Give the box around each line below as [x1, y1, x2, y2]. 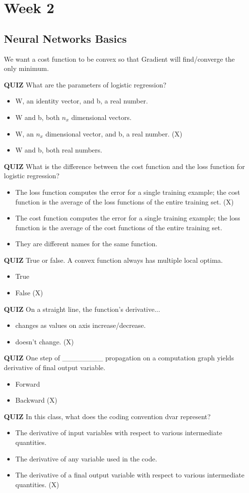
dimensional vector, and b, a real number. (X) [45, 128, 183, 138]
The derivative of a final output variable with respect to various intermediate [15, 470, 245, 480]
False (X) [15, 288, 43, 298]
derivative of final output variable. [4, 362, 105, 373]
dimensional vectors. [71, 112, 132, 122]
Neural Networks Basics [4, 31, 127, 46]
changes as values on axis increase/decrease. [15, 320, 146, 330]
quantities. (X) [15, 479, 59, 489]
